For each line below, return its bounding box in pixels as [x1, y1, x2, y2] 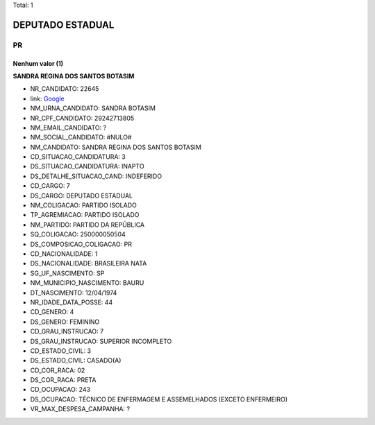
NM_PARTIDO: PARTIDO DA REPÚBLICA [30, 220, 145, 229]
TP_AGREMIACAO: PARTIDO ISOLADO [30, 211, 140, 219]
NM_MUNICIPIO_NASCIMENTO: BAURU [30, 279, 144, 287]
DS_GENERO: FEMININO [30, 318, 100, 326]
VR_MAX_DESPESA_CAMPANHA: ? [30, 405, 131, 413]
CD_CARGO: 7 [30, 182, 71, 190]
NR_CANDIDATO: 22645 [30, 85, 99, 93]
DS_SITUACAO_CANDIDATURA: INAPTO [30, 162, 145, 171]
